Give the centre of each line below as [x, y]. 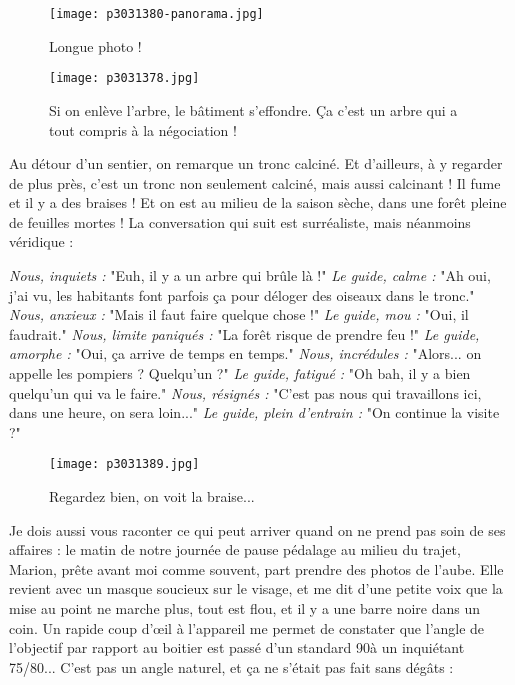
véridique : [41, 241]
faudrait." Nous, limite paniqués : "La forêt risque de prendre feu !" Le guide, [244, 333]
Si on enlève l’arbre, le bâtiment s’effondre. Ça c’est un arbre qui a [253, 109]
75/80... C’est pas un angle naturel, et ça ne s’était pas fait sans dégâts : [231, 666]
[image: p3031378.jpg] [124, 78]
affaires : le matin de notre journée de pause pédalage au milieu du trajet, [235, 549]
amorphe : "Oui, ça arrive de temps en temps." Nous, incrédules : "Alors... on [245, 353]
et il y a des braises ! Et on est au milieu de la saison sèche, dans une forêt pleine [258, 202]
